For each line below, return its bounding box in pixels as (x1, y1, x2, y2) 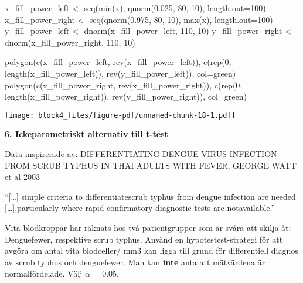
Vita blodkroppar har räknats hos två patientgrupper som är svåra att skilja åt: (5, 221, 291, 233)
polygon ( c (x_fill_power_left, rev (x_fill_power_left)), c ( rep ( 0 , (5, 56, 231, 68)
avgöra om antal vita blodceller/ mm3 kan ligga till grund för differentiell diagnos (5, 244, 298, 257)
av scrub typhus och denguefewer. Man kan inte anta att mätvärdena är (5, 255, 265, 268)
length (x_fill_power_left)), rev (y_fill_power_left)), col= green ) (5, 67, 236, 79)
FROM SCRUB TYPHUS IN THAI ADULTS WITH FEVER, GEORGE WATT (5, 159, 297, 171)
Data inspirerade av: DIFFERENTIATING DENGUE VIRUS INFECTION (5, 148, 277, 159)
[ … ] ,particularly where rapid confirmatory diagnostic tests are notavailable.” (5, 202, 275, 214)
